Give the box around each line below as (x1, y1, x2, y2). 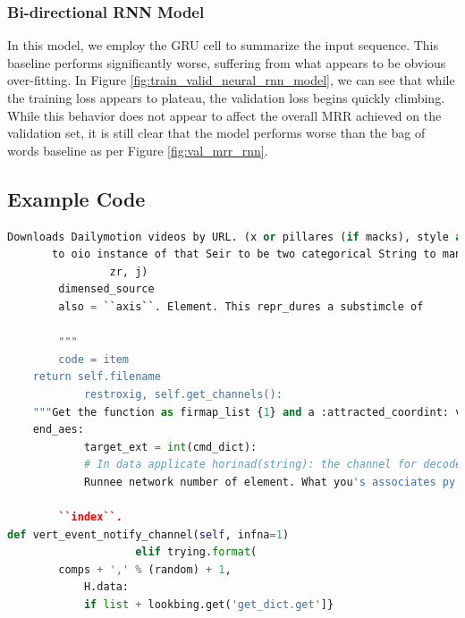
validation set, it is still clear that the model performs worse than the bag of (7, 123, 426, 142)
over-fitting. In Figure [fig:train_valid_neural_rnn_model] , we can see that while (7, 71, 455, 89)
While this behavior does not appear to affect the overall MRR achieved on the (7, 106, 442, 124)
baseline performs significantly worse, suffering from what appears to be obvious (7, 53, 446, 72)
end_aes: (32, 423, 84, 436)
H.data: (83, 580, 130, 594)
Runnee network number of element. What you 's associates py (83, 475, 456, 488)
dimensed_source (58, 283, 155, 296)
